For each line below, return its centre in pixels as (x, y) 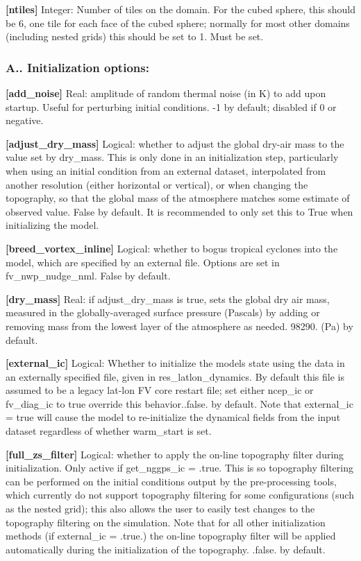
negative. (25, 120)
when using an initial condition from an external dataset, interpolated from (166, 170)
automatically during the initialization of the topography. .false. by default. (166, 549)
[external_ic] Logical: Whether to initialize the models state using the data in (175, 363)
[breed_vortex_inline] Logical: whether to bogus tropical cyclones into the (172, 248)
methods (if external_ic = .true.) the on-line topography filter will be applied (171, 536)
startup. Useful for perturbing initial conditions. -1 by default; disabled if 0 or (171, 106)
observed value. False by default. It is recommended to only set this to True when (179, 211)
